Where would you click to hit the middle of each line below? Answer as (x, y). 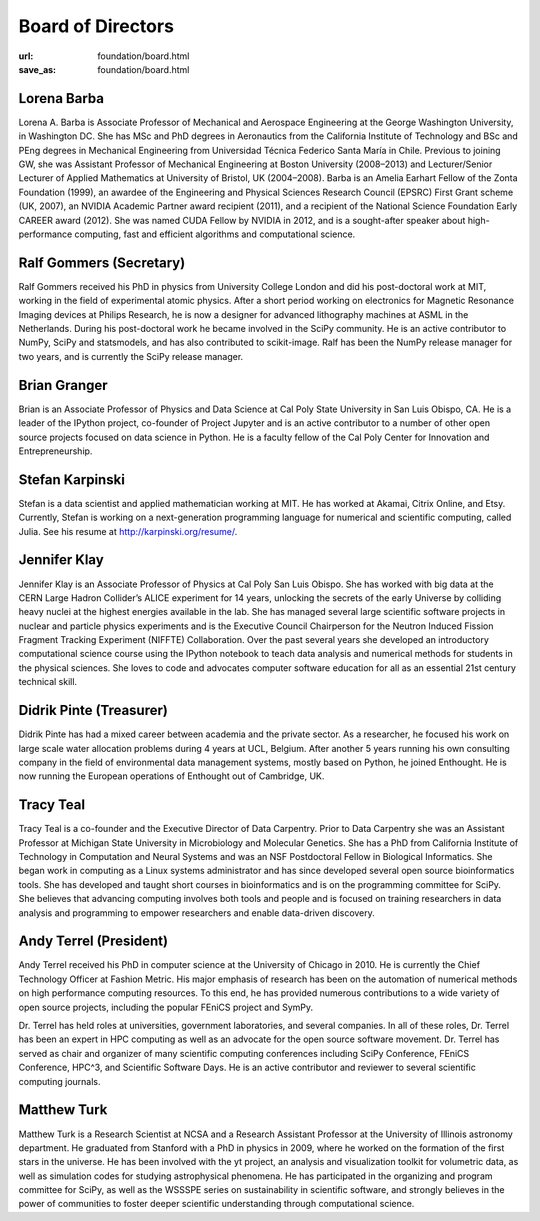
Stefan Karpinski (71, 479)
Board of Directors (96, 26)
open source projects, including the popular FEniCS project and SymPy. (166, 1007)
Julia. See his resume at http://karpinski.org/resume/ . (128, 531)
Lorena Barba (61, 98)
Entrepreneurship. (55, 451)
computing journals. (59, 1081)
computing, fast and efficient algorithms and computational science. (215, 234)
